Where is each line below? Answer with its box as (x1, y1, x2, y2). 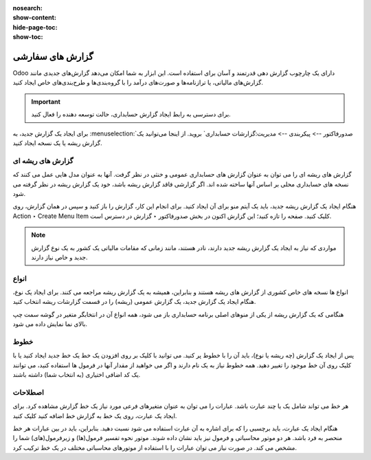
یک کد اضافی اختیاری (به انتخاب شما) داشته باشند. (12, 371, 141, 379)
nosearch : (12, 4, 43, 12)
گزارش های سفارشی (12, 50, 93, 62)
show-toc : (12, 33, 43, 41)
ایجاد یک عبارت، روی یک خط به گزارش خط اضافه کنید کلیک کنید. (12, 411, 177, 419)
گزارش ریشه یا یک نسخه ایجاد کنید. (12, 139, 102, 147)
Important (31, 97, 61, 106)
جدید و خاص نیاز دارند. (31, 253, 88, 261)
